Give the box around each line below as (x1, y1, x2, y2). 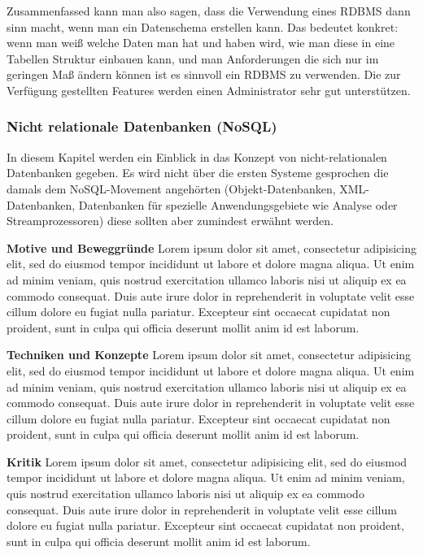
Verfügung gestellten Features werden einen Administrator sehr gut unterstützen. (7, 81, 411, 98)
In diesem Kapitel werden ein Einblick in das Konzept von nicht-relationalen (7, 148, 387, 165)
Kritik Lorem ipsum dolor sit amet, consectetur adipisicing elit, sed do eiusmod (7, 453, 408, 470)
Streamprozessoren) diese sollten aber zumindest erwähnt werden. (7, 212, 334, 229)
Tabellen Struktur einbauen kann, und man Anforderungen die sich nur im (7, 50, 379, 67)
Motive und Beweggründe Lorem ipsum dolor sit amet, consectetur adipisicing (7, 239, 417, 256)
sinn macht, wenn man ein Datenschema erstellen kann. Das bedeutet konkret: (7, 18, 399, 35)
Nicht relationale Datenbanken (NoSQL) (7, 116, 277, 137)
